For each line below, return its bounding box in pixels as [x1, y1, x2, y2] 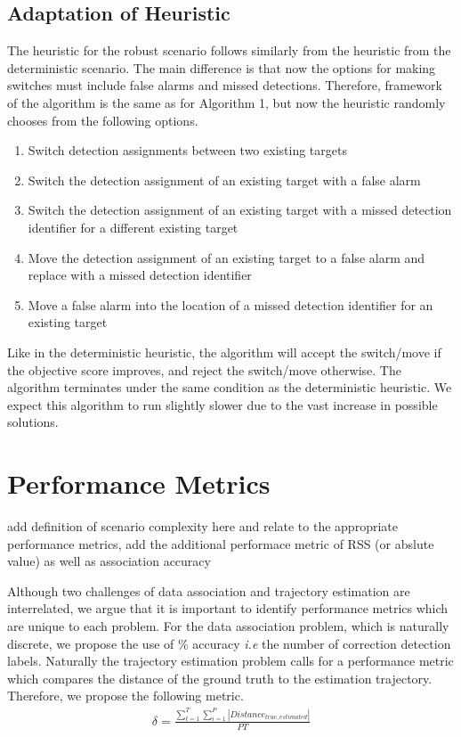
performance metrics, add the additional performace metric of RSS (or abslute [7, 534, 434, 553]
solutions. [7, 413, 59, 431]
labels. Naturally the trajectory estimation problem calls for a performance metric [7, 651, 454, 670]
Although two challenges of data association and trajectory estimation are [7, 581, 410, 600]
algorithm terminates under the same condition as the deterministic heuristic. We [7, 378, 452, 397]
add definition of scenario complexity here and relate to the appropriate [7, 517, 398, 536]
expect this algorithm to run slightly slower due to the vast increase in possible [7, 395, 438, 414]
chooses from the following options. [7, 111, 198, 129]
